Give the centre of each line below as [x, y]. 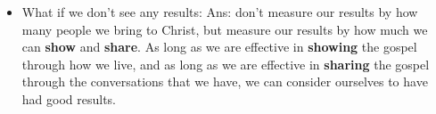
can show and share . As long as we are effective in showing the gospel [219, 47]
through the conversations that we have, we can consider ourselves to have [225, 81]
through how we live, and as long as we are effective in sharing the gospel [226, 64]
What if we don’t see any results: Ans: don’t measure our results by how [220, 12]
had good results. [69, 98]
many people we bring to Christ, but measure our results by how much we [225, 29]
